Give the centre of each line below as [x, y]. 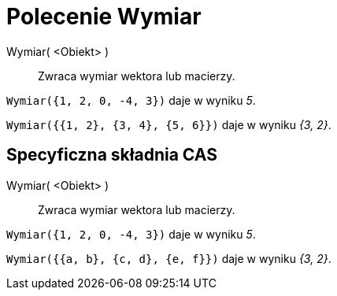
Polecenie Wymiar [104, 17]
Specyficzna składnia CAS [112, 155]
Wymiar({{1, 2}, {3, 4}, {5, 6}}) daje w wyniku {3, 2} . [169, 124]
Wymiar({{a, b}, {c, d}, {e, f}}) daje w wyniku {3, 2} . [169, 258]
